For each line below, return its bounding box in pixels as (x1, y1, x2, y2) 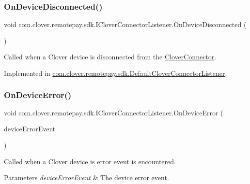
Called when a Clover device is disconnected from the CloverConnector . (4, 52, 217, 62)
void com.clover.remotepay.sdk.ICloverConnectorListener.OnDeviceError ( (4, 107, 223, 117)
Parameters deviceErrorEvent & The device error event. (4, 172, 169, 183)
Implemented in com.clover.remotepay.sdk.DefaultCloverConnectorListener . (4, 68, 227, 78)
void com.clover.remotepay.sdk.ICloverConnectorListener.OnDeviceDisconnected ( (4, 19, 247, 29)
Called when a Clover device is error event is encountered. (4, 156, 176, 166)
